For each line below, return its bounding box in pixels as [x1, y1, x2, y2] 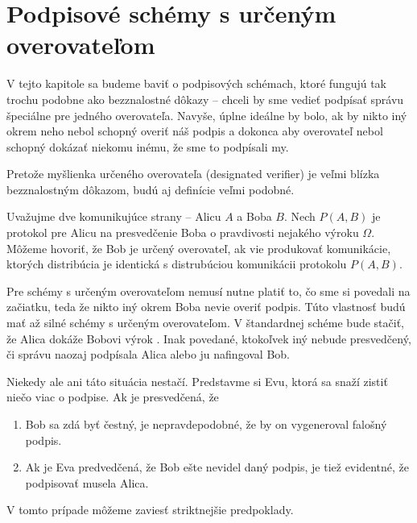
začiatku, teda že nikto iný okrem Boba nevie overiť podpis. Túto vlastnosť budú [6, 298, 406, 315]
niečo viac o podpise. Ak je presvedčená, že [6, 388, 219, 405]
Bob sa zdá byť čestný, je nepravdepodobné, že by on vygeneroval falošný [25, 416, 387, 432]
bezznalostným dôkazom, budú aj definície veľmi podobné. [6, 181, 295, 197]
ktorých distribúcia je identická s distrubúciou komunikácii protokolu [6, 255, 347, 272]
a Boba [237, 208, 272, 225]
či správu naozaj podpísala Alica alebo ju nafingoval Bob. [6, 346, 290, 363]
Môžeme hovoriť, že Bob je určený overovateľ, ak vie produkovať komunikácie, [6, 239, 391, 256]
